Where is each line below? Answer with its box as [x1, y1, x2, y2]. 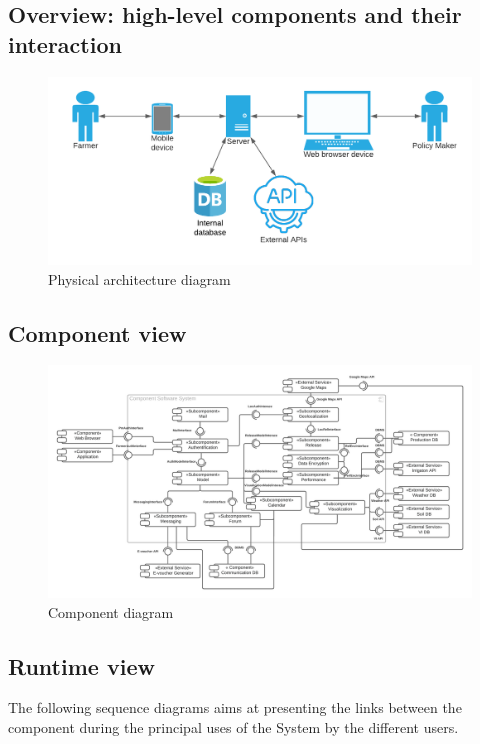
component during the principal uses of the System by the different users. [8, 717, 459, 738]
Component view [8, 317, 187, 348]
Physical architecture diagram [48, 268, 231, 289]
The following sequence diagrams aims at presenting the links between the [8, 697, 462, 718]
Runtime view [8, 650, 155, 681]
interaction [8, 28, 122, 59]
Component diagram [48, 601, 174, 622]
